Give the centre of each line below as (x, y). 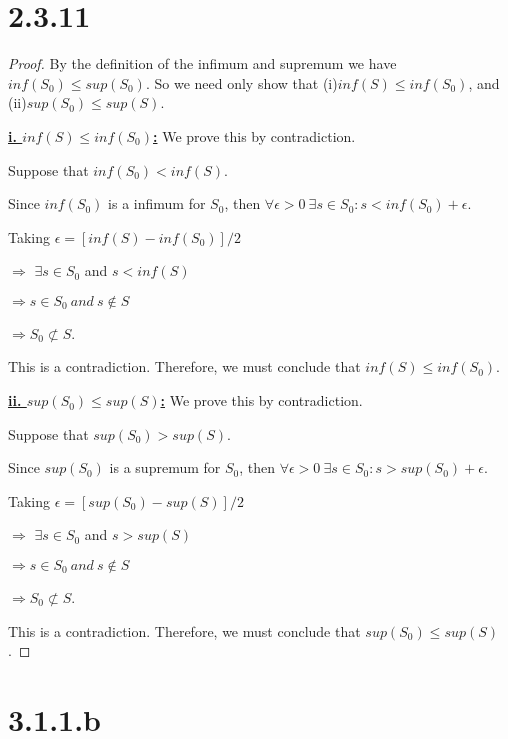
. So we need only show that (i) (241, 82)
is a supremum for (165, 467)
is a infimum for (157, 203)
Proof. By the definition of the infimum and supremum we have (202, 63)
